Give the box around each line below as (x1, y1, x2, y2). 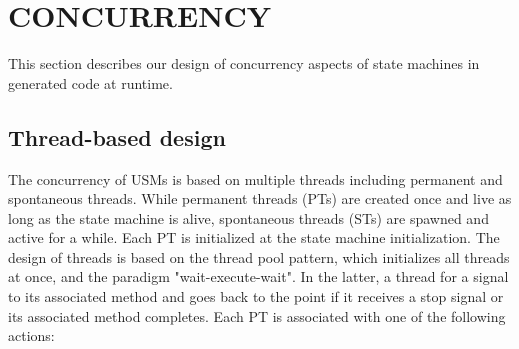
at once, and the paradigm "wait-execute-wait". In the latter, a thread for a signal (8, 266, 509, 287)
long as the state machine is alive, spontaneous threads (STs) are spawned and (8, 207, 489, 228)
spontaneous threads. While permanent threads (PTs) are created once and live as (8, 188, 512, 209)
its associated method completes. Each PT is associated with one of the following (8, 305, 506, 326)
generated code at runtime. (8, 72, 173, 93)
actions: (8, 325, 55, 346)
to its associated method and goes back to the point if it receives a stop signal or (8, 286, 504, 307)
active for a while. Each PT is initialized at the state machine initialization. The (8, 227, 500, 248)
